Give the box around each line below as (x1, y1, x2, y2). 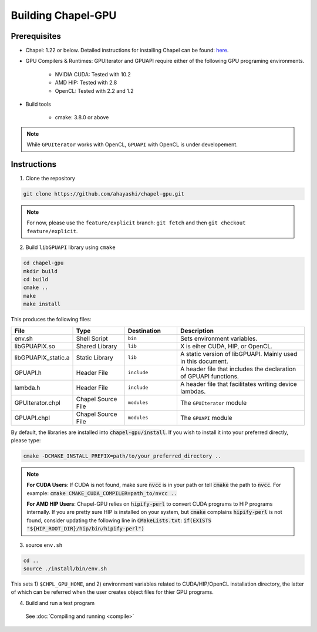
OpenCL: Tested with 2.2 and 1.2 (55, 87, 134, 94)
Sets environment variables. (180, 334, 258, 342)
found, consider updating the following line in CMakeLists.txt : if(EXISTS (26, 517, 211, 524)
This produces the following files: (11, 316, 92, 323)
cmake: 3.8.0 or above (55, 114, 109, 121)
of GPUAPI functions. (180, 372, 239, 380)
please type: (11, 436, 41, 443)
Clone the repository (25, 175, 76, 182)
